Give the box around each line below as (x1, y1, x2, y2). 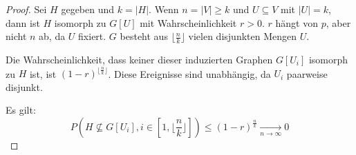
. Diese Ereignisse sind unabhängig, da (108, 66, 271, 81)
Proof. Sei (6, 2, 47, 16)
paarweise (286, 66, 328, 81)
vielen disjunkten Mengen (188, 29, 297, 43)
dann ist (6, 15, 40, 30)
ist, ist (29, 66, 57, 81)
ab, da (39, 29, 66, 43)
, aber (326, 15, 351, 30)
